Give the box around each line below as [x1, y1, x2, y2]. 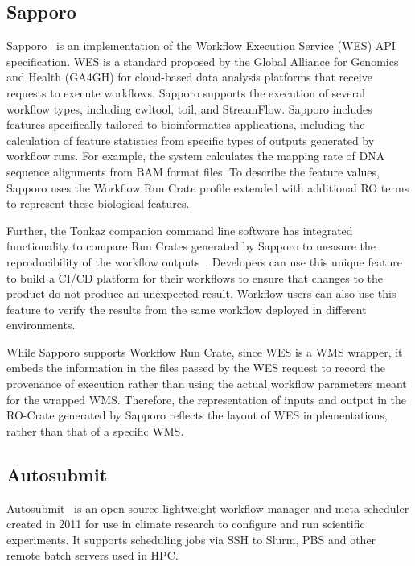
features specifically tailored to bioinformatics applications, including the [6, 116, 365, 133]
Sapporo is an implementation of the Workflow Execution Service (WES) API [6, 37, 396, 54]
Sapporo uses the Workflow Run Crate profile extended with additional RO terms [6, 179, 409, 196]
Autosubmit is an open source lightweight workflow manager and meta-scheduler [6, 499, 409, 516]
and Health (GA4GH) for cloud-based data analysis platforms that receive [6, 68, 372, 85]
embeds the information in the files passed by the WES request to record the [6, 359, 385, 376]
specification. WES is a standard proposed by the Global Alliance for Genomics [6, 52, 399, 69]
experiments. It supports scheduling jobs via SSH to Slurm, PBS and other [6, 531, 376, 547]
